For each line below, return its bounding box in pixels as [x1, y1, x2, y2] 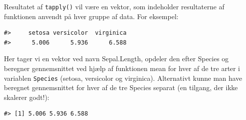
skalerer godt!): [4, 92, 49, 102]
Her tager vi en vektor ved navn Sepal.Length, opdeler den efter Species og [4, 53, 229, 64]
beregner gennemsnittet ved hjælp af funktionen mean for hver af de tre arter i [4, 63, 240, 73]
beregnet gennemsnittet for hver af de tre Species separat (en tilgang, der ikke [4, 82, 238, 93]
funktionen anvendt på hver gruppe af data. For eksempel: [4, 11, 179, 21]
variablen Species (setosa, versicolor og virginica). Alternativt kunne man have [4, 72, 242, 83]
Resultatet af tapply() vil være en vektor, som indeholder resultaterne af [4, 1, 224, 11]
